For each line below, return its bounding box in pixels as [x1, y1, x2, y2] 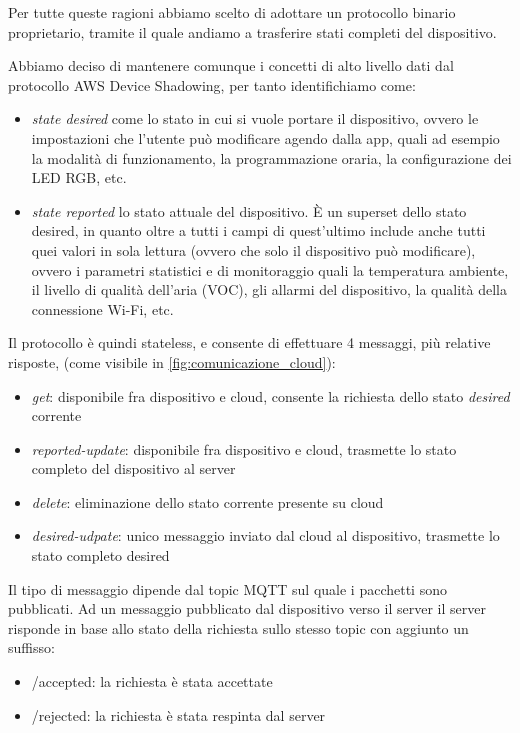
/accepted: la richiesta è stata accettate [31, 671, 273, 692]
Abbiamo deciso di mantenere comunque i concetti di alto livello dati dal [8, 55, 454, 76]
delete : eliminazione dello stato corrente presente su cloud [31, 491, 384, 512]
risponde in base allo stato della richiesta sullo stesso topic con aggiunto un [8, 617, 469, 638]
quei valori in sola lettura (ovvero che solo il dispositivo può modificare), [31, 239, 476, 260]
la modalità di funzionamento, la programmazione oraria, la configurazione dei [31, 147, 512, 168]
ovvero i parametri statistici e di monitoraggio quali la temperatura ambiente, [31, 259, 509, 280]
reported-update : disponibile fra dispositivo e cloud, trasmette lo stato [31, 438, 457, 459]
